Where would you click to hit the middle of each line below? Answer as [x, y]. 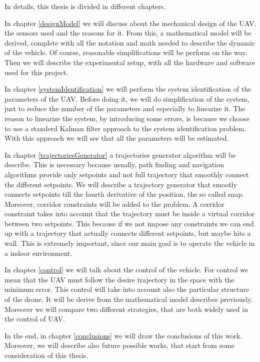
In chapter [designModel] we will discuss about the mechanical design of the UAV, [130, 23]
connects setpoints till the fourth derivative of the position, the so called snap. [124, 194]
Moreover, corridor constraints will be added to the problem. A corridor [114, 204]
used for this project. [36, 72]
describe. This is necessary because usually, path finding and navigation [114, 164]
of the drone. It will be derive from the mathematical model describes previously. [129, 299]
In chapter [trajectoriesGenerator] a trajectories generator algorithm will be [120, 154]
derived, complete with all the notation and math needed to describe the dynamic [130, 42]
